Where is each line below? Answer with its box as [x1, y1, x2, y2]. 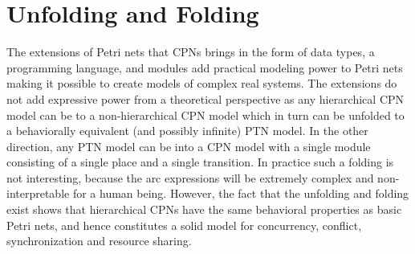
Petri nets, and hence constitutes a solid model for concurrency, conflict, [6, 216, 362, 233]
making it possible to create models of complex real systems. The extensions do [6, 75, 397, 92]
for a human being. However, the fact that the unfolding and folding [72, 185, 409, 202]
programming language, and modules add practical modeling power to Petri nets [6, 59, 403, 76]
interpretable [6, 185, 70, 202]
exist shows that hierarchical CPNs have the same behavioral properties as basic [6, 201, 402, 218]
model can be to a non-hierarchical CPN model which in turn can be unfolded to [6, 106, 405, 123]
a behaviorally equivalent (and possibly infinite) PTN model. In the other [6, 122, 368, 139]
